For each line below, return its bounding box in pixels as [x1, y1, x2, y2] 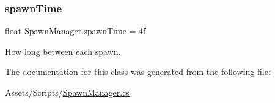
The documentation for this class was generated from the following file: [5, 65, 271, 78]
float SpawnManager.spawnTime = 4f [5, 24, 146, 37]
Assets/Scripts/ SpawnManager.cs [5, 86, 130, 98]
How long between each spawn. [5, 44, 121, 57]
